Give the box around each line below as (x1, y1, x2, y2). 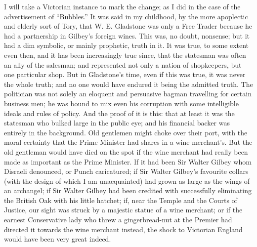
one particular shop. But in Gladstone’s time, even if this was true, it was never (4, 69, 246, 80)
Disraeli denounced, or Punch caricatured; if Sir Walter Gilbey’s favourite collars (4, 166, 249, 176)
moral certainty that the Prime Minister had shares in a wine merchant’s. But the (4, 137, 253, 147)
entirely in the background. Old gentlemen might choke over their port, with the (4, 127, 248, 137)
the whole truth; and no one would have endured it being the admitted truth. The (4, 79, 253, 89)
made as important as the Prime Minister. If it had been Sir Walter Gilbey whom (4, 156, 252, 166)
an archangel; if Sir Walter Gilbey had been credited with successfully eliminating (4, 185, 252, 196)
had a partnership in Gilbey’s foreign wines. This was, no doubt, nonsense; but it (4, 30, 250, 41)
